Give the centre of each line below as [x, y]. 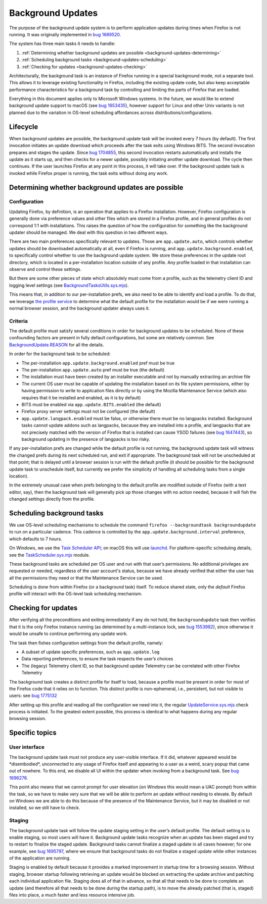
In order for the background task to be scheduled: [60, 354]
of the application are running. [40, 858]
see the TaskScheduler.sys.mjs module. [49, 555]
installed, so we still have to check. [44, 808]
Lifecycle [23, 127]
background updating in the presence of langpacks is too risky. [86, 439]
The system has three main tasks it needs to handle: [62, 44]
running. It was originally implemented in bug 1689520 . [65, 34]
